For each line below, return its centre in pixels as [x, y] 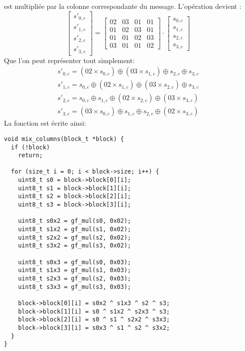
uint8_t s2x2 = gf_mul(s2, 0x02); [74, 237]
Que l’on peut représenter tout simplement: [70, 60]
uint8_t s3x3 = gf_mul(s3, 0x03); [74, 287]
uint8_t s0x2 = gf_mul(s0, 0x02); [74, 221]
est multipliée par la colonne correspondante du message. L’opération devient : [123, 6]
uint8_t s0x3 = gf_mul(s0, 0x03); [74, 262]
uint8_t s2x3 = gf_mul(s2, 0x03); [74, 279]
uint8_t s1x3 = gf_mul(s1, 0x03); [74, 270]
